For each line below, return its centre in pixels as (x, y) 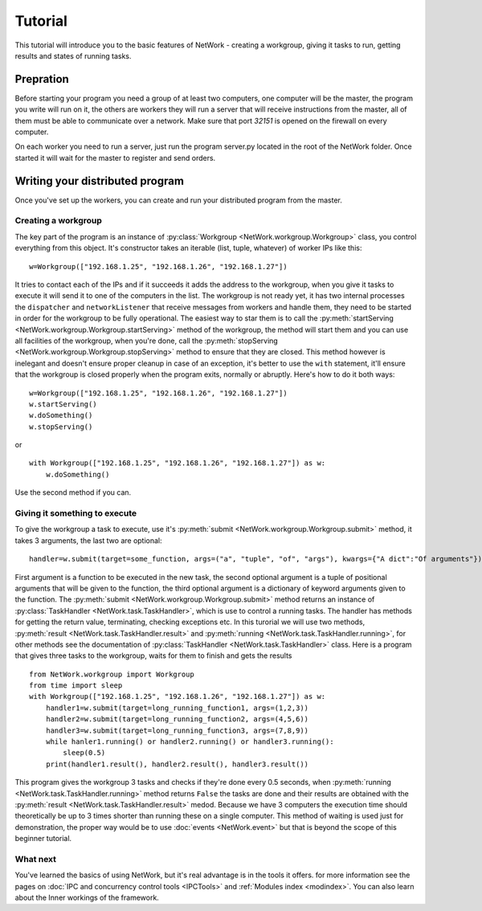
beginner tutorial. (43, 839)
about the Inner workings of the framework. (87, 898)
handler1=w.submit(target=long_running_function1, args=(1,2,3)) (177, 708)
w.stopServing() (61, 427)
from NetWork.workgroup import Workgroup (112, 674)
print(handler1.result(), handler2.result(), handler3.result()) (177, 764)
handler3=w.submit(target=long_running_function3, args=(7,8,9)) (177, 730)
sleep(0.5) (84, 753)
